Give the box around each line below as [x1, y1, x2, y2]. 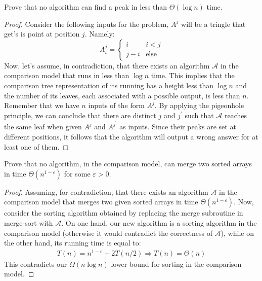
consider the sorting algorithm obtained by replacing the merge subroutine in [4, 207, 243, 218]
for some [64, 168, 91, 179]
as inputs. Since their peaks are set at [119, 121, 236, 132]
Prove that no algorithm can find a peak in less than [4, 2, 167, 12]
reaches [225, 110, 247, 120]
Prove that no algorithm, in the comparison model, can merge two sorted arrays [4, 158, 252, 169]
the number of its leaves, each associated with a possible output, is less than [4, 90, 240, 100]
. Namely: [84, 28, 115, 39]
